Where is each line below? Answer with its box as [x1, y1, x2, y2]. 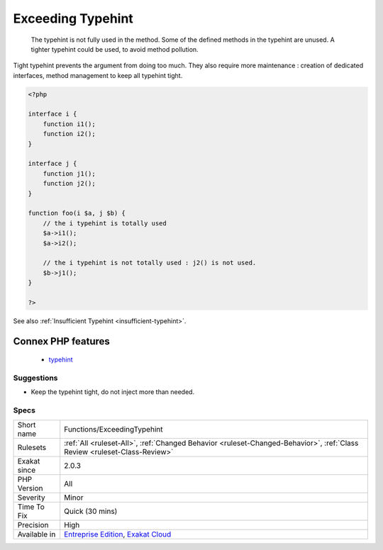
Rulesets [17, 442, 46, 452]
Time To [17, 502, 45, 512]
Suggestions [13, 373, 58, 383]
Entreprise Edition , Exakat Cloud [64, 529, 172, 539]
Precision [17, 520, 49, 529]
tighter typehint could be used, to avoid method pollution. [30, 45, 199, 53]
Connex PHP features [13, 335, 110, 347]
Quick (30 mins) [64, 506, 118, 516]
